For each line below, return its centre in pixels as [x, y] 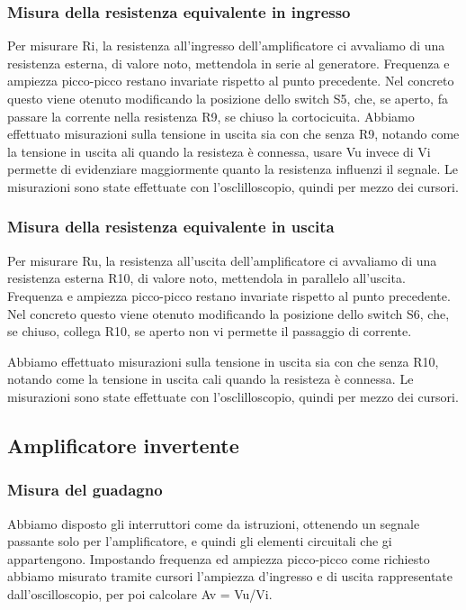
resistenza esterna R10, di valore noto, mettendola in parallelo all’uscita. [206, 278]
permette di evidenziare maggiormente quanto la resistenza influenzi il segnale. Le [233, 169]
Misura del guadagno [85, 490]
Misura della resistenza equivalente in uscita [171, 227]
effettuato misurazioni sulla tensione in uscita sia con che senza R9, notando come [233, 134]
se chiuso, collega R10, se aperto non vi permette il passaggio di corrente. [210, 331]
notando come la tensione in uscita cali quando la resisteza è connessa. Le [211, 379]
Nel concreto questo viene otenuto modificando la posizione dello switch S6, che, [229, 313]
